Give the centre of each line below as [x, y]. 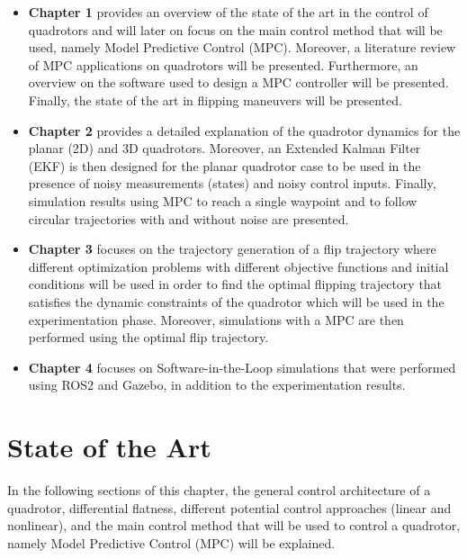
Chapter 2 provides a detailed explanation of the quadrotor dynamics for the [244, 130]
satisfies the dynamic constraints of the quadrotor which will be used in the [236, 301]
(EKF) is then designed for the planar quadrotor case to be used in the [225, 165]
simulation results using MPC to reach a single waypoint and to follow [223, 200]
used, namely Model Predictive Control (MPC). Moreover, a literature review [242, 47]
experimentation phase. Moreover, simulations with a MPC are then [216, 319]
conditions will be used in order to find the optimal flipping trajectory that [235, 284]
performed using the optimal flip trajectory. [148, 337]
